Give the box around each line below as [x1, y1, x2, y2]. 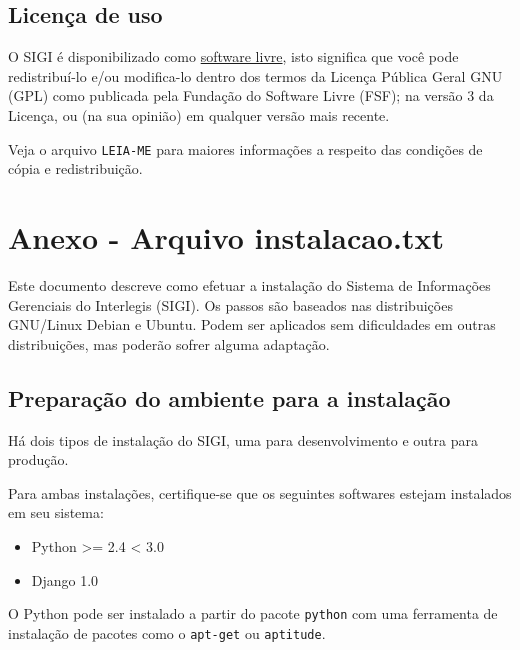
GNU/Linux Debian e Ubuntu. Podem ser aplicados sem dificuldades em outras [8, 314, 496, 335]
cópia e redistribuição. [8, 158, 143, 179]
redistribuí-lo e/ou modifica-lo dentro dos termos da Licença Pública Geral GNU [8, 65, 503, 86]
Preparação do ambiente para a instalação [8, 382, 451, 413]
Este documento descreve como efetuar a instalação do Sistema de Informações [8, 274, 491, 295]
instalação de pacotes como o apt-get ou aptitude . [8, 622, 326, 643]
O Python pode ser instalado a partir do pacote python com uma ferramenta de [8, 603, 498, 624]
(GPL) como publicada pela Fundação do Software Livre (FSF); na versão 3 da [8, 85, 494, 106]
